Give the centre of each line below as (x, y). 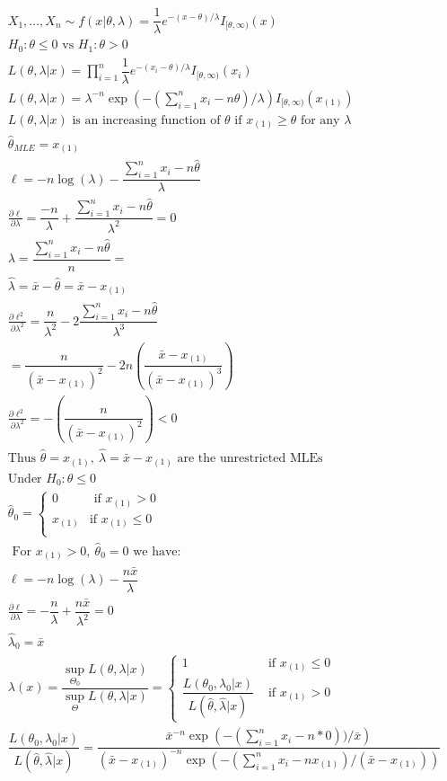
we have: (157, 551)
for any (320, 120)
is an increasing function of (146, 120)
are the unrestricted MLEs (250, 458)
